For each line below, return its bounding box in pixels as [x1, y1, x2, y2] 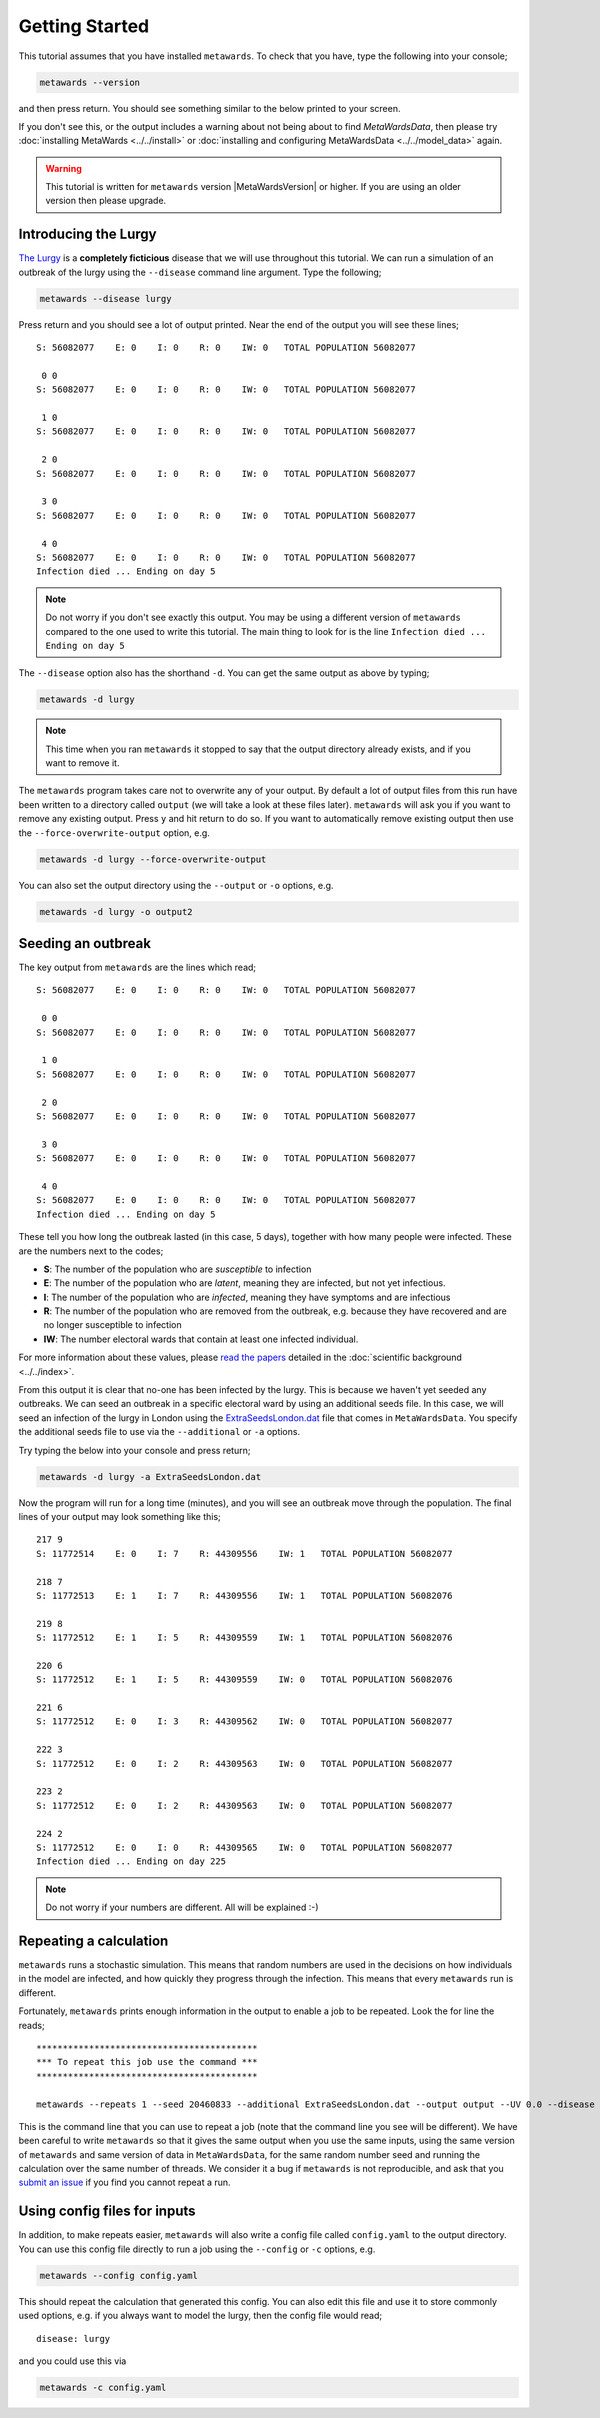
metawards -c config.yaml [39, 2381, 167, 2393]
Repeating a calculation [18, 1932, 169, 1949]
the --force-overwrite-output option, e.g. [18, 826, 210, 839]
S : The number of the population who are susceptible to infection [43, 1263, 312, 1275]
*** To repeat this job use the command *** [36, 2056, 259, 2068]
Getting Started [18, 15, 150, 37]
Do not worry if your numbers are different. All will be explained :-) [45, 1901, 319, 1914]
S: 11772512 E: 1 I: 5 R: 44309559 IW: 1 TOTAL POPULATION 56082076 [36, 1632, 453, 1644]
